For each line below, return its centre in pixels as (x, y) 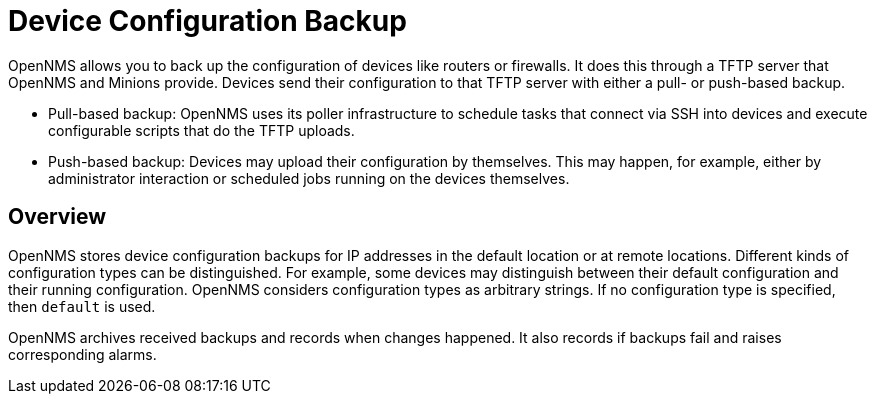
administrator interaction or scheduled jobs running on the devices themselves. (309, 178)
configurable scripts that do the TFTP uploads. (201, 130)
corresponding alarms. (82, 354)
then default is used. (82, 306)
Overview (57, 217)
